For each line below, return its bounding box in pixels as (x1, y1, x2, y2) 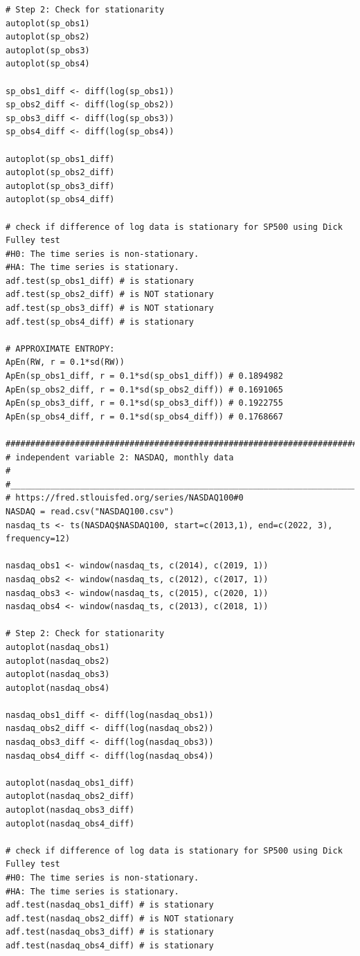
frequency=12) (6, 534, 71, 544)
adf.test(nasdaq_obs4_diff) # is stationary (6, 940, 214, 950)
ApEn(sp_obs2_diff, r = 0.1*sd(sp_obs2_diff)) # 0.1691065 (6, 384, 283, 395)
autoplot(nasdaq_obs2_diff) (6, 791, 135, 802)
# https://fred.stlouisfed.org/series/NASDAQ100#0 (6, 493, 244, 503)
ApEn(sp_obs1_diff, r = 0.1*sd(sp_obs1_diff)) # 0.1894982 (6, 371, 283, 381)
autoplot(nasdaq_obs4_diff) (6, 818, 135, 829)
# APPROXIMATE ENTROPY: (6, 343, 115, 354)
